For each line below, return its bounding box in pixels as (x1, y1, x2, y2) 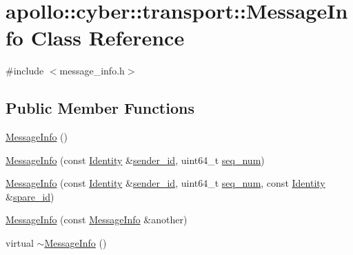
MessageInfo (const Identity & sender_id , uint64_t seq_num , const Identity (6, 176, 325, 190)
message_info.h (59, 63, 125, 78)
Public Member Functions (6, 97, 194, 119)
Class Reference (30, 23, 185, 52)
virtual (6, 236, 34, 250)
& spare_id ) (6, 189, 54, 203)
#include (6, 63, 44, 78)
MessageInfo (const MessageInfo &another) (6, 212, 188, 227)
